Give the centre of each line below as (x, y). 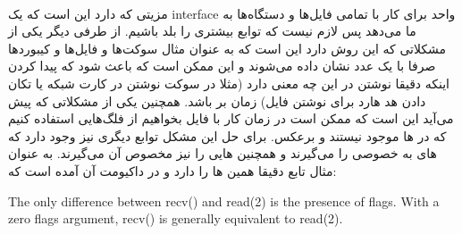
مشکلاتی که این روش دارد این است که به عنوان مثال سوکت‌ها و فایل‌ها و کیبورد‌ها (227, 48)
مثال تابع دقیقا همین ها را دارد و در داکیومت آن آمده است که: (172, 170)
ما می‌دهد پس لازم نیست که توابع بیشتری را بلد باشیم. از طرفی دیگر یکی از (212, 31)
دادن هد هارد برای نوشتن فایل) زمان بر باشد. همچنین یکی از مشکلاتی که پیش (217, 100)
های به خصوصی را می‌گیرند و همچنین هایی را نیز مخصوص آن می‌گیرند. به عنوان (223, 153)
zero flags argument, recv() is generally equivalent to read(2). (176, 218)
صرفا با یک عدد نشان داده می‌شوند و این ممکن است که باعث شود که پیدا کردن (222, 66)
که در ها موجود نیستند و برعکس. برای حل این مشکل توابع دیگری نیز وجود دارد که (227, 135)
